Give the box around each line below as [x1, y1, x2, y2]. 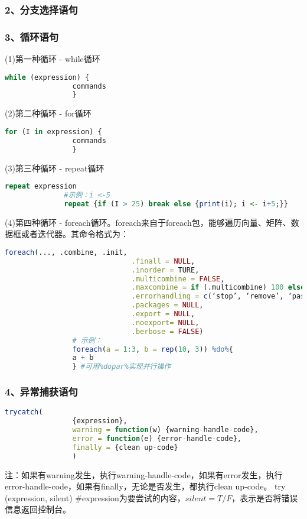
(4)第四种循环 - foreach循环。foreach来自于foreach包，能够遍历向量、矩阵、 [5, 216, 291, 228]
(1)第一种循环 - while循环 [5, 53, 100, 65]
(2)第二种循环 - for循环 [5, 107, 92, 119]
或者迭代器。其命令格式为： [21, 228, 129, 240]
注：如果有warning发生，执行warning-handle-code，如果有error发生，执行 [5, 468, 283, 481]
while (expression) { [5, 73, 90, 82]
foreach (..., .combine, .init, [5, 248, 128, 257]
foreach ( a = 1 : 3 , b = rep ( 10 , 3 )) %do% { [72, 345, 233, 353]
